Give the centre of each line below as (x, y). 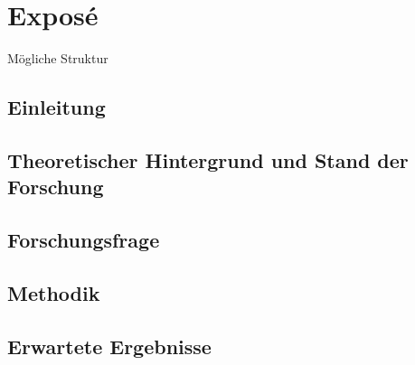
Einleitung (57, 107)
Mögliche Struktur (58, 58)
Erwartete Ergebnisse (109, 346)
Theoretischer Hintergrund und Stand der (208, 159)
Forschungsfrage (84, 240)
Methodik (54, 292)
